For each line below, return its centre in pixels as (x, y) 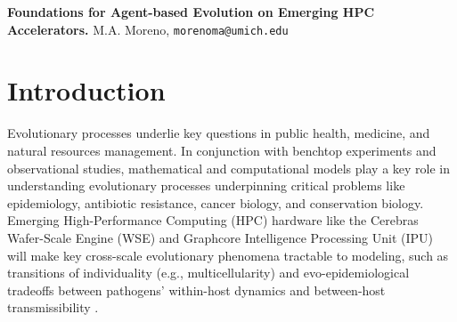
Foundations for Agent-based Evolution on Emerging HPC (191, 12)
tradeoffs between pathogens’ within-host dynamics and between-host (196, 290)
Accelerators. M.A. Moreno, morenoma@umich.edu (148, 29)
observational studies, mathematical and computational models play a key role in (228, 168)
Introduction (86, 90)
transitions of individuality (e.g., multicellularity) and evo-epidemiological (208, 273)
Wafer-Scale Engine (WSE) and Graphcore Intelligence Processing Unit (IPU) (220, 237)
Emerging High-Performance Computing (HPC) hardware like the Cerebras (213, 220)
